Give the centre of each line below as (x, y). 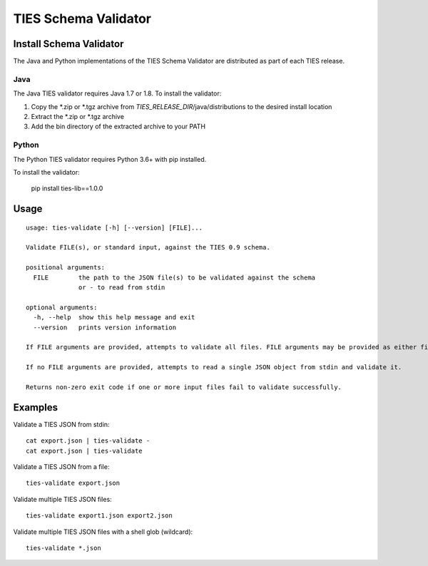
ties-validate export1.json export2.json (99, 516)
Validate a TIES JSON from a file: (61, 467)
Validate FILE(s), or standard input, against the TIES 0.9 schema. (148, 247)
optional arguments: (62, 307)
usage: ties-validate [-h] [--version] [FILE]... (114, 227)
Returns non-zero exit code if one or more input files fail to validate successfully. (184, 387)
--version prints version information (105, 327)
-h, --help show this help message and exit (114, 318)
